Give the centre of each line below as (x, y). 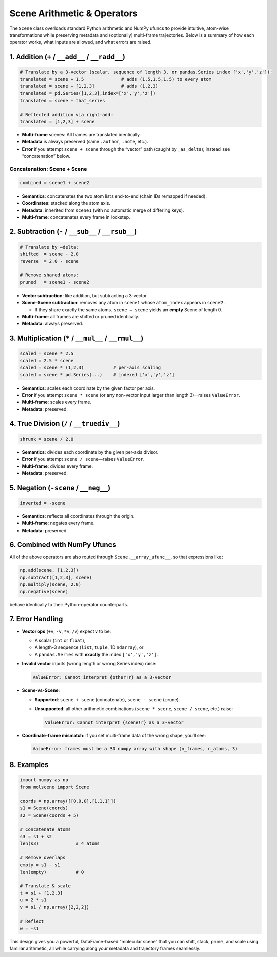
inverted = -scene (43, 503)
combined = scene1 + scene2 (54, 183)
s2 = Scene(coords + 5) (49, 815)
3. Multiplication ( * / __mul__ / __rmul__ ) (76, 338)
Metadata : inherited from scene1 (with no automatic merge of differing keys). (103, 210)
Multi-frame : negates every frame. (59, 523)
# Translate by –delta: (49, 247)
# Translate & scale (45, 886)
